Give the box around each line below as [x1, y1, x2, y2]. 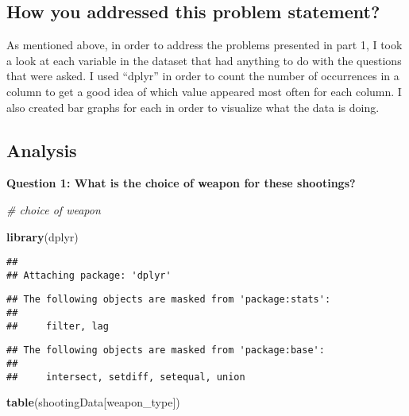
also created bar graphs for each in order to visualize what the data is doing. [6, 98, 380, 115]
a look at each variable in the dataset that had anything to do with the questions [6, 52, 402, 68]
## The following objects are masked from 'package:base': [6, 345, 325, 356]
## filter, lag [6, 320, 109, 332]
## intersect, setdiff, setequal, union [6, 371, 245, 383]
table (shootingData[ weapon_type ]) [6, 394, 180, 410]
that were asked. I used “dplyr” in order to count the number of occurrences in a [6, 67, 399, 84]
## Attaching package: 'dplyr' [6, 269, 172, 281]
